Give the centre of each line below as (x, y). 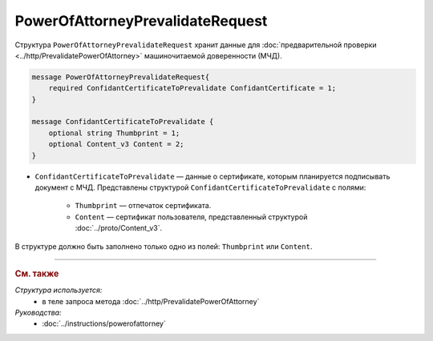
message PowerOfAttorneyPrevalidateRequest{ (121, 77)
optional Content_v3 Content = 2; (116, 144)
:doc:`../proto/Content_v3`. (119, 228)
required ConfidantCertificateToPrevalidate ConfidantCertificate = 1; (192, 88)
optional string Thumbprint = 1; (114, 133)
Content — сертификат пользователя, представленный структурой (191, 217)
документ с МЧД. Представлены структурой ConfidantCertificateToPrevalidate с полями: (200, 187)
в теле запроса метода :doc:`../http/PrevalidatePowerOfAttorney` (151, 301)
